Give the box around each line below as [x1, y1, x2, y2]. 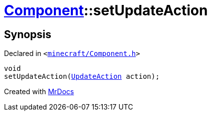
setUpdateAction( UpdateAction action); [4, 72, 160, 81]
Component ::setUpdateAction [4, 2, 208, 19]
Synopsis [4, 28, 51, 41]
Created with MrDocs [4, 87, 74, 96]
